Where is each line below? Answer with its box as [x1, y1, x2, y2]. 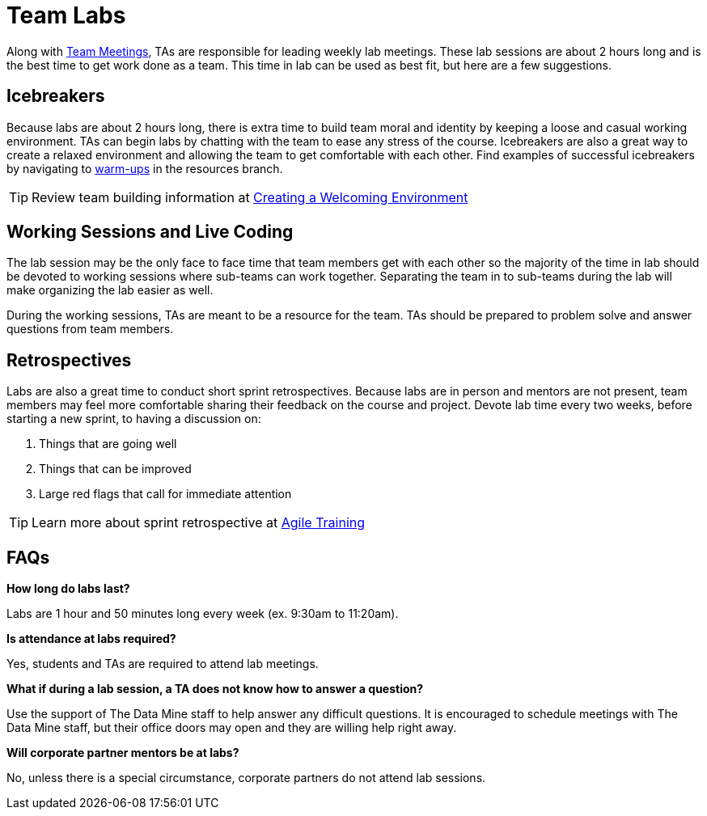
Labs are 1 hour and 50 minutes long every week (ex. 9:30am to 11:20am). [6, 607, 399, 621]
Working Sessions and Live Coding [6, 222, 294, 243]
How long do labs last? [6, 581, 130, 596]
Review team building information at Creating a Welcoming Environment [32, 188, 468, 205]
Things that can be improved [39, 462, 192, 476]
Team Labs [6, 2, 126, 29]
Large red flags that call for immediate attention [39, 487, 292, 501]
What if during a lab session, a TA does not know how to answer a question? [6, 682, 424, 696]
